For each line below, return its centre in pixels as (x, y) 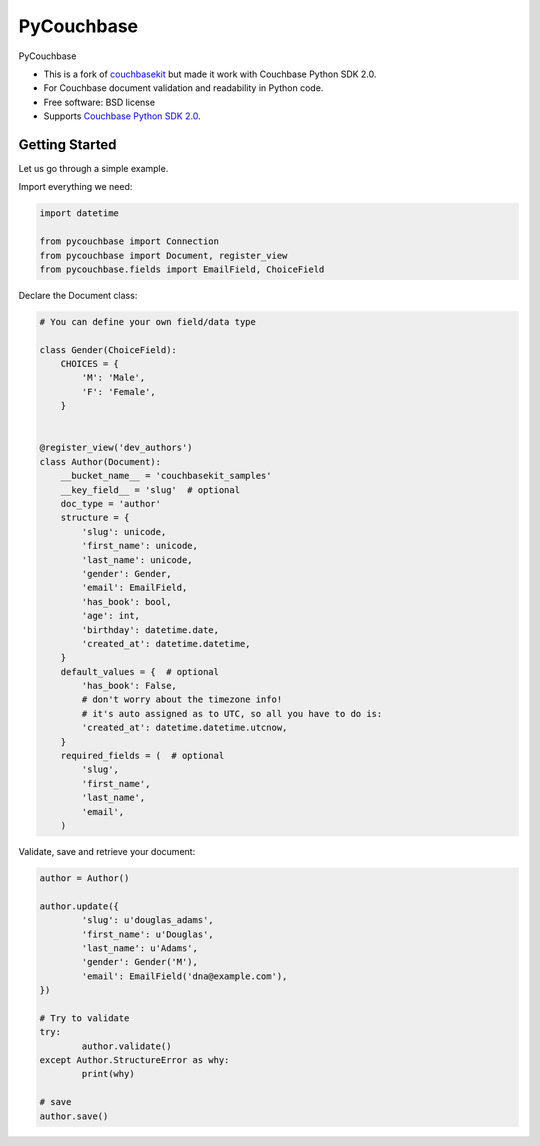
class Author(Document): (100, 461)
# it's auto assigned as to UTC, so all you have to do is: (232, 713)
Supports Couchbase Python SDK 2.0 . (122, 116)
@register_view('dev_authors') (116, 448)
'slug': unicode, (124, 531)
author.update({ (79, 906)
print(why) (108, 1074)
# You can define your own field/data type (148, 321)
